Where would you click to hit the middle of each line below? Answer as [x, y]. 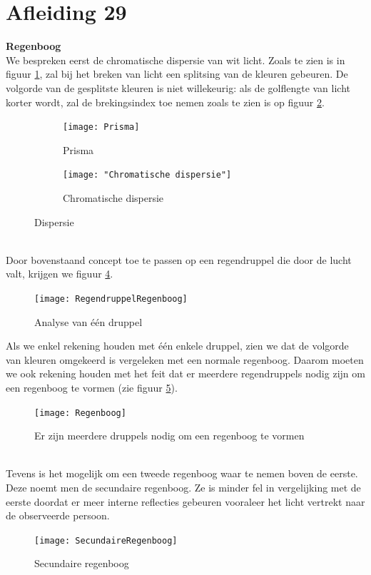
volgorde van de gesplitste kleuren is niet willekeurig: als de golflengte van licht [178, 87]
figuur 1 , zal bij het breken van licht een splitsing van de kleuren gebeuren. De [177, 74]
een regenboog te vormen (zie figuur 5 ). [92, 387]
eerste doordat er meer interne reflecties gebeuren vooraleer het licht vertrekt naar [185, 501]
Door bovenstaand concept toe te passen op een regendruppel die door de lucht [179, 259]
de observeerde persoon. [58, 515]
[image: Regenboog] [80, 413]
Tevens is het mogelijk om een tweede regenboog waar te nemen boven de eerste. [182, 473]
